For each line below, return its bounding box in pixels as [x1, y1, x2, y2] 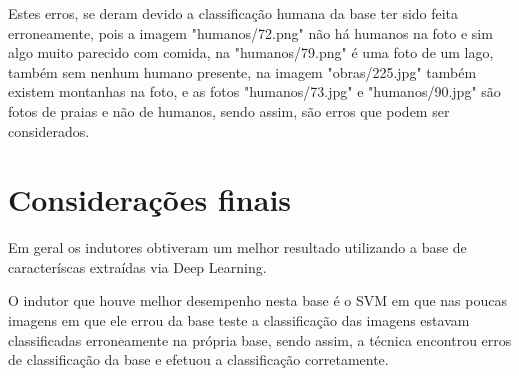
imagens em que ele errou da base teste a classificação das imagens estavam [8, 310, 470, 331]
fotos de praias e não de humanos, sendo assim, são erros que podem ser [8, 100, 450, 121]
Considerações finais [8, 179, 292, 220]
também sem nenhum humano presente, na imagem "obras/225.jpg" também [8, 61, 477, 82]
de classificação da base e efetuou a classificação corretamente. [8, 349, 389, 370]
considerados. [8, 120, 90, 141]
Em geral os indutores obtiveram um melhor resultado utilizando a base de [8, 237, 467, 258]
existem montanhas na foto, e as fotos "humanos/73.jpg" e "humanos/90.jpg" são [8, 81, 501, 102]
